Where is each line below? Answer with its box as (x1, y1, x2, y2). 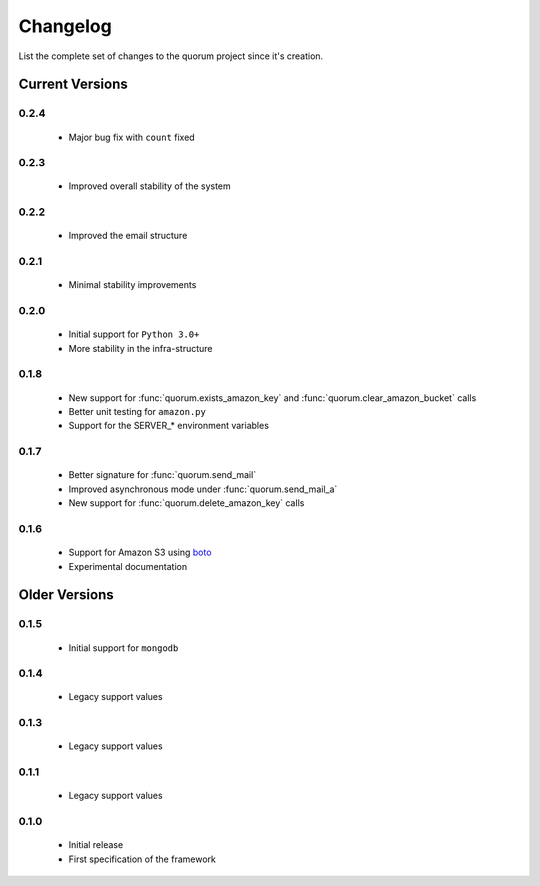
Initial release (68, 839, 124, 851)
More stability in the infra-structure (68, 342, 214, 354)
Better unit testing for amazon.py (68, 406, 207, 418)
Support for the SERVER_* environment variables (68, 420, 270, 432)
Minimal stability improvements (68, 279, 197, 291)
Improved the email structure (68, 230, 188, 242)
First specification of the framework (68, 853, 217, 865)
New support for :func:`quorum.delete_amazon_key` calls (68, 497, 305, 509)
